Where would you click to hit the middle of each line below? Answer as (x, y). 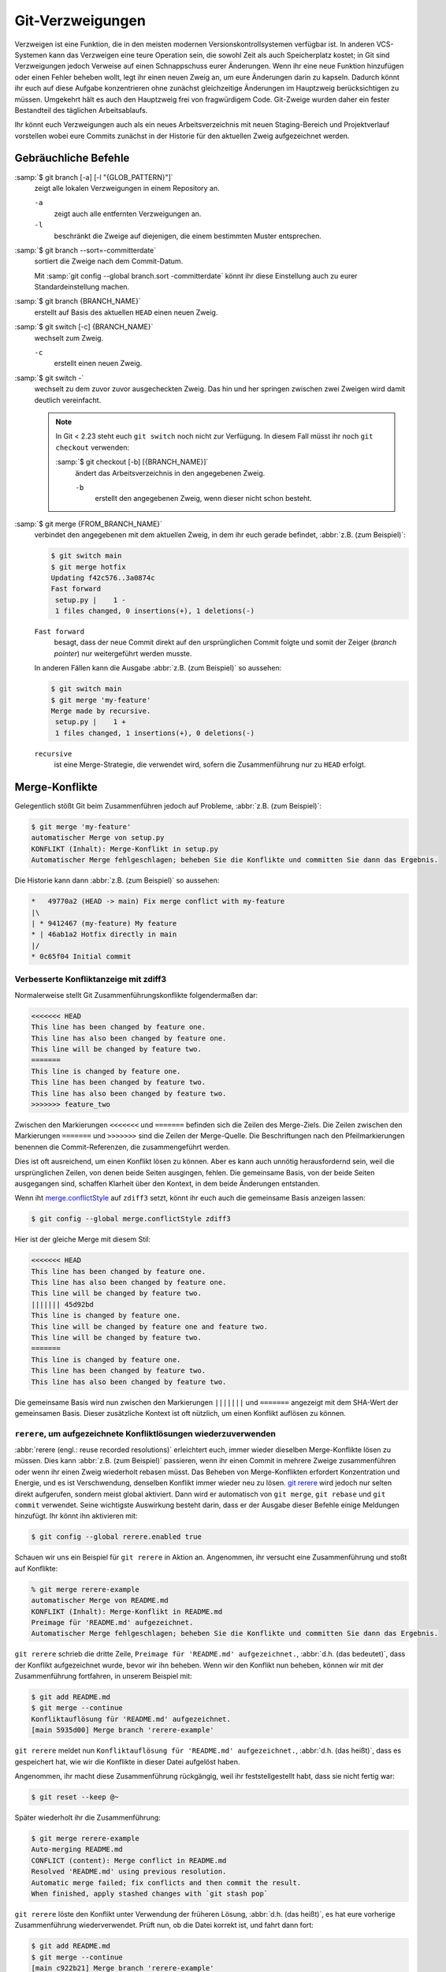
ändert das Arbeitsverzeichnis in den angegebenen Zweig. (170, 472)
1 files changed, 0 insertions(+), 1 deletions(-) (155, 611)
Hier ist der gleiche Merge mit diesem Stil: (83, 1239)
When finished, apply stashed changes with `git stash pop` (150, 1894)
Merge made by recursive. (101, 711)
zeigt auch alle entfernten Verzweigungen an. (128, 214)
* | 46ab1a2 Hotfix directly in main (104, 934)
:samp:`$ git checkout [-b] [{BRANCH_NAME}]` (132, 462)
